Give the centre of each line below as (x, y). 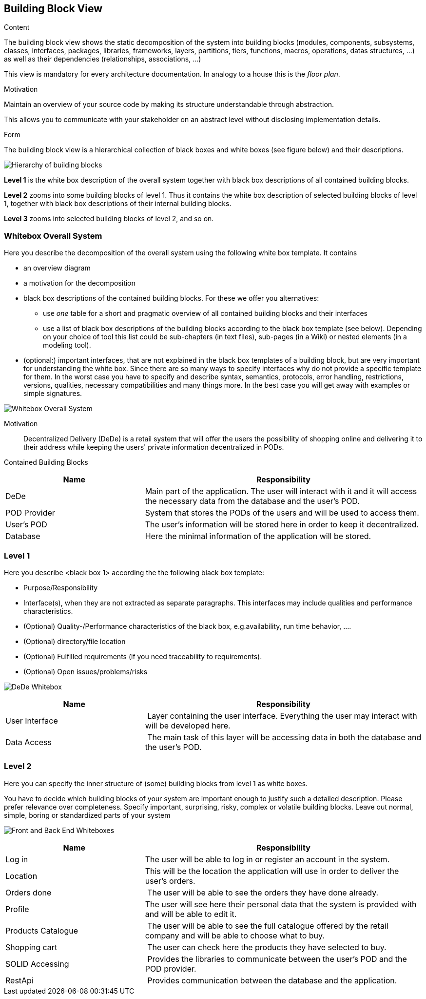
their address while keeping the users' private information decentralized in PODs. (154, 447)
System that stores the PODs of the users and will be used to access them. (282, 513)
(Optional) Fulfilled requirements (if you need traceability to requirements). (143, 656)
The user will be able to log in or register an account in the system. (267, 859)
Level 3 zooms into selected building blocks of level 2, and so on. (109, 219)
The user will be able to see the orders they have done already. (263, 892)
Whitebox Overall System (53, 236)
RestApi (19, 980)
